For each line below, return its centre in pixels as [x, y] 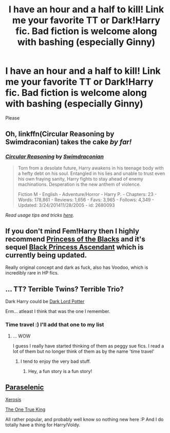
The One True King [25, 409]
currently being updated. [46, 255]
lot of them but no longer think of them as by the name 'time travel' [83, 351]
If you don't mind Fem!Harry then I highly [72, 231]
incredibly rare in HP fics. [32, 273]
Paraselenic [25, 387]
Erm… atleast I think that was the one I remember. [58, 311]
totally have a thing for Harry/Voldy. [43, 425]
